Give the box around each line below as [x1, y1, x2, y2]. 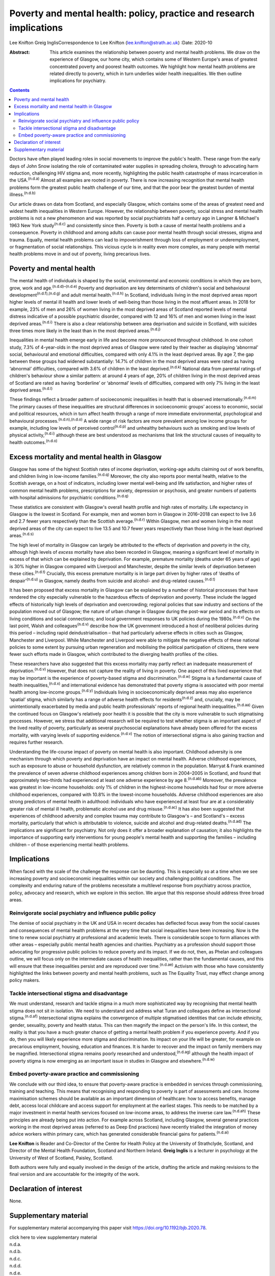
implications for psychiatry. [49, 78, 106, 84]
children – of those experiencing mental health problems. [9, 841, 129, 847]
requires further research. [9, 739, 64, 745]
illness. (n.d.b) [9, 190, 36, 198]
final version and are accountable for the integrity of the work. [9, 1171, 140, 1177]
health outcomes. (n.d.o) [9, 438, 58, 445]
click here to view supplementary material [9, 1234, 97, 1240]
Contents [9, 87, 30, 93]
